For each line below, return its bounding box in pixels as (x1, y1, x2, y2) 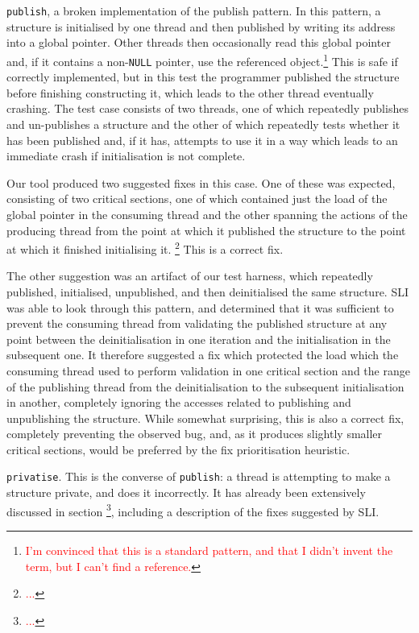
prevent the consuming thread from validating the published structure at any (6, 315, 388, 332)
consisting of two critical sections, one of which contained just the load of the (6, 190, 388, 207)
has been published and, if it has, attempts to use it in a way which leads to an (6, 131, 398, 148)
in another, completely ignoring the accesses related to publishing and (6, 394, 351, 411)
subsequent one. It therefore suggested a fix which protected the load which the (6, 346, 399, 363)
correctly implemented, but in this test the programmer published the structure (6, 68, 400, 85)
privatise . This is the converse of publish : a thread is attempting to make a (6, 468, 391, 485)
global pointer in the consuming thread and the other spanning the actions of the (6, 205, 408, 222)
